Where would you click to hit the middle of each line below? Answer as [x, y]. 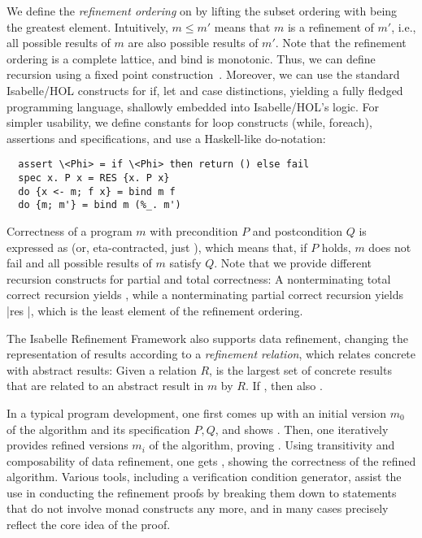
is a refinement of [331, 26]
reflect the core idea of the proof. [89, 525]
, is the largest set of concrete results [300, 369]
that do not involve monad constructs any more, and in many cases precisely [198, 508]
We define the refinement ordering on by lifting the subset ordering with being [202, 11]
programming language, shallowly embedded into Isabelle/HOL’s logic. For [193, 106]
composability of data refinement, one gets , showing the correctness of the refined [211, 460]
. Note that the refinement [341, 43]
